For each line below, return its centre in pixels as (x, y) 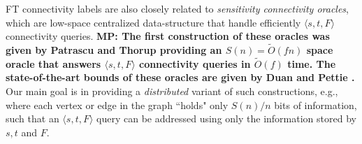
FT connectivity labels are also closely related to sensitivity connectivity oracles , (177, 8)
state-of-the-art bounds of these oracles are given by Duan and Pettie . (180, 77)
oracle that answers (53, 63)
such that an (32, 118)
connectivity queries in (195, 63)
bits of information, (316, 105)
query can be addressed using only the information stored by (226, 118)
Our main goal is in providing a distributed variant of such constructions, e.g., (172, 91)
